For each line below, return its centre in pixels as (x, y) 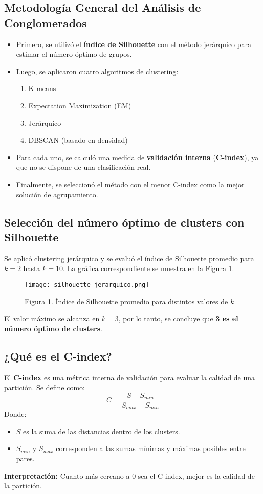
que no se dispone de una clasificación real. (83, 167)
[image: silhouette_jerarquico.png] (87, 285)
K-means (42, 88)
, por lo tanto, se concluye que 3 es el (178, 318)
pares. (25, 458)
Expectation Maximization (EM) (80, 105)
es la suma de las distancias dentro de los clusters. (102, 431)
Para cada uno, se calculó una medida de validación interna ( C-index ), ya (137, 157)
